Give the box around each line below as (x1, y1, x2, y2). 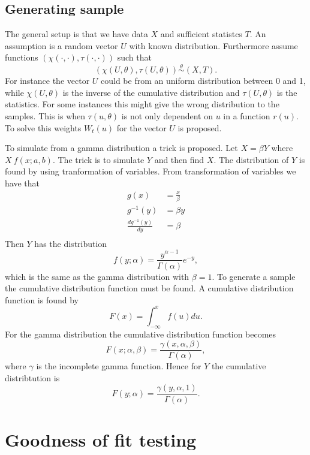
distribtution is (5, 371, 60, 384)
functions (5, 51, 38, 64)
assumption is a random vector (5, 39, 118, 52)
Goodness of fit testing (5, 427, 197, 451)
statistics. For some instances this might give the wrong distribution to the (5, 98, 279, 110)
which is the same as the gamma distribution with (5, 270, 189, 282)
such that (117, 51, 152, 64)
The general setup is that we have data (5, 28, 148, 40)
